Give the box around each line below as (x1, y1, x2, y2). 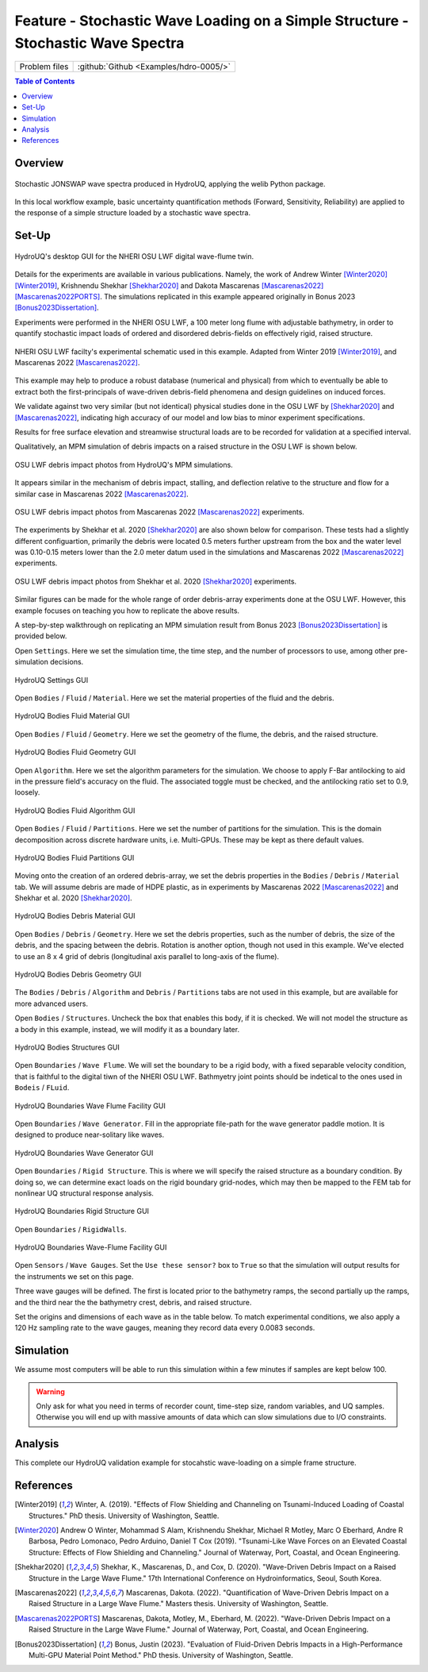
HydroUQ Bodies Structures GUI (14, 1042, 120, 1052)
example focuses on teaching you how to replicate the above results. (14, 606, 240, 615)
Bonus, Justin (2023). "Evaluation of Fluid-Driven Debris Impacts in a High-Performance (114, 1639, 403, 1649)
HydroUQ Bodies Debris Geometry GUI (14, 969, 142, 980)
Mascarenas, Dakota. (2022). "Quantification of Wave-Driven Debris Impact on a (125, 1588, 389, 1597)
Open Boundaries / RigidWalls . (14, 1224, 127, 1234)
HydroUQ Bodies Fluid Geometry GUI (14, 747, 136, 757)
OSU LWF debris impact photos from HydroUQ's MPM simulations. (14, 460, 233, 469)
